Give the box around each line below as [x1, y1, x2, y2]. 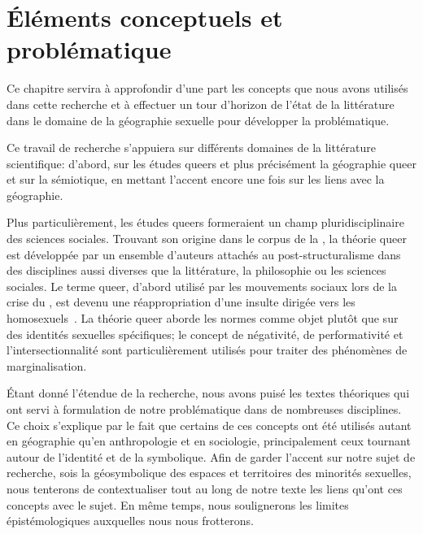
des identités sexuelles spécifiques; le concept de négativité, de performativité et [7, 325, 403, 342]
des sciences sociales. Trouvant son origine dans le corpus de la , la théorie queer [7, 230, 407, 247]
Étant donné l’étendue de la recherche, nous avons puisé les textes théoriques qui [7, 384, 410, 402]
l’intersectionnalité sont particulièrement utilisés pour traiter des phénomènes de [7, 341, 408, 358]
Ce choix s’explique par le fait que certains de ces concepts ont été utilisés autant [7, 416, 412, 433]
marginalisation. [7, 357, 87, 374]
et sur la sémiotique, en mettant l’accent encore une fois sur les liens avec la [7, 171, 385, 188]
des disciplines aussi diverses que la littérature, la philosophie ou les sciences [7, 262, 386, 279]
